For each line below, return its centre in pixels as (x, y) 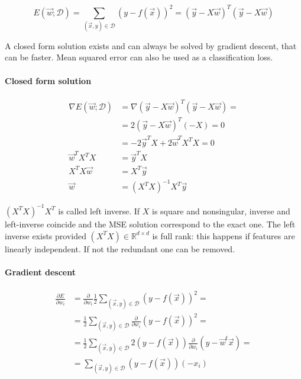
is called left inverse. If (99, 211)
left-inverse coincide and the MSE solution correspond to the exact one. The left (150, 224)
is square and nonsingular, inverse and (221, 211)
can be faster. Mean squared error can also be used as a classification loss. (139, 57)
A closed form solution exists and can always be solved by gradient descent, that (151, 45)
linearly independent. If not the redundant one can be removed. (120, 248)
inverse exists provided (46, 235)
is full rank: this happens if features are (224, 235)
